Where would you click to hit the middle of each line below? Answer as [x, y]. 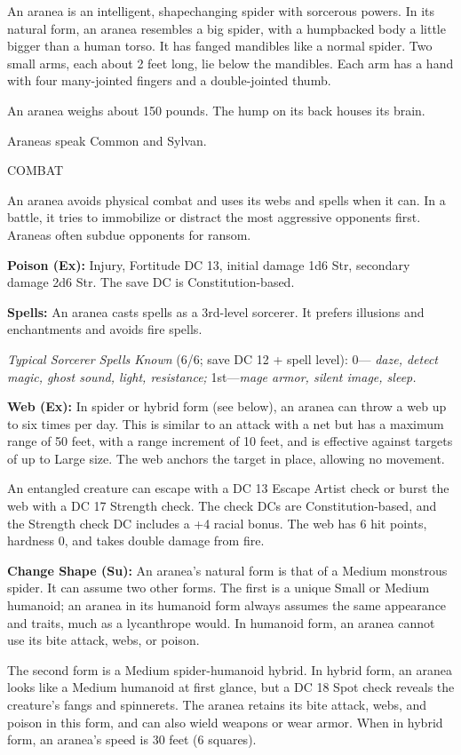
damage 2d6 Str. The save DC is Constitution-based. [151, 282]
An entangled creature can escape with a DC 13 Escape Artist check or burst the [228, 488]
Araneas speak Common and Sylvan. [107, 140]
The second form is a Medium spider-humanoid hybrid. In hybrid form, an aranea [230, 669]
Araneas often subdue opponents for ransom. [129, 234]
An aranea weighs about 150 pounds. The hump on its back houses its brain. [216, 110]
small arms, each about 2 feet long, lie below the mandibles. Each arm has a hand [230, 63]
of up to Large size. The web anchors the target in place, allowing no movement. [226, 458]
